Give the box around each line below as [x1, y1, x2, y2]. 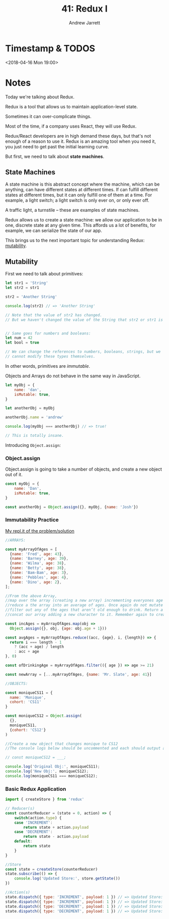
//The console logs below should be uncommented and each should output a [5, 746, 165, 751]
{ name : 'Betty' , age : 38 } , [10, 565, 66, 570]
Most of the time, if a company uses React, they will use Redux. [5, 123, 137, 129]
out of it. [5, 472, 23, 478]
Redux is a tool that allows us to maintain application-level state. [5, 103, 138, 109]
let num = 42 [5, 335, 33, 340]
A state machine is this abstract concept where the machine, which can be [5, 181, 160, 187]
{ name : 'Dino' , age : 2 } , [10, 580, 62, 585]
